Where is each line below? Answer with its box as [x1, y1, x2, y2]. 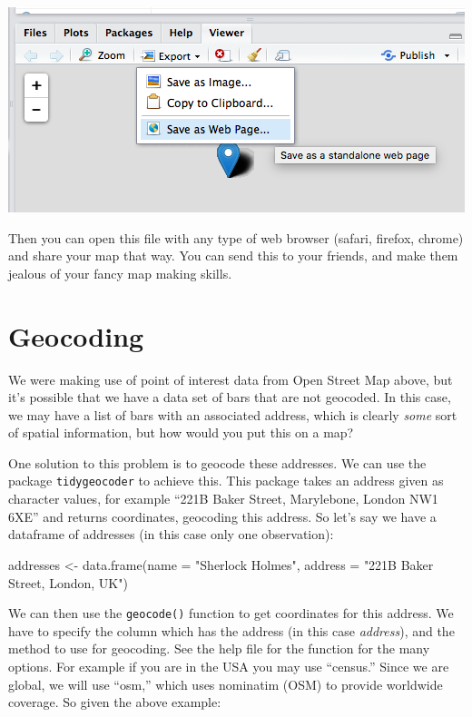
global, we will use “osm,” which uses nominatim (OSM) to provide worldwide [8, 674, 443, 693]
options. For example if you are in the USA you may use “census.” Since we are [8, 656, 449, 675]
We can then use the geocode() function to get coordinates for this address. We [8, 604, 454, 623]
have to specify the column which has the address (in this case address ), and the [8, 621, 455, 640]
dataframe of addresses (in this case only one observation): [8, 525, 334, 544]
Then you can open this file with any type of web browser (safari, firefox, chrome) [8, 228, 464, 247]
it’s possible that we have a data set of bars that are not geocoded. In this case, [8, 388, 451, 407]
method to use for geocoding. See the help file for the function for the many [8, 639, 430, 658]
